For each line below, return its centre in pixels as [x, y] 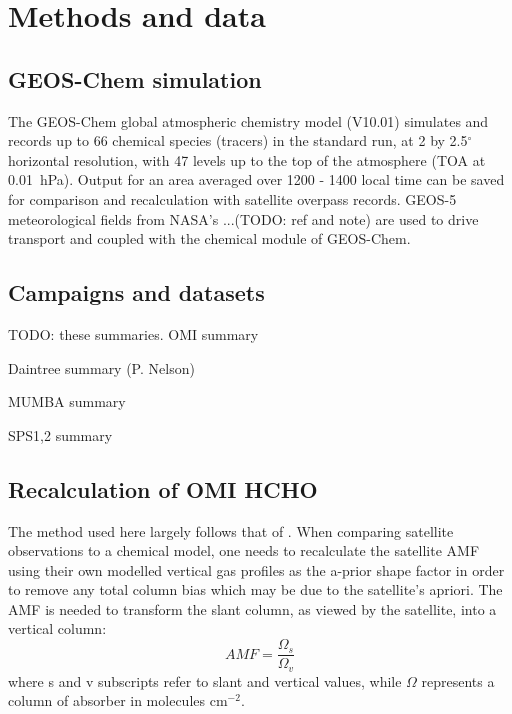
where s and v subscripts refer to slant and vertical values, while [205, 680]
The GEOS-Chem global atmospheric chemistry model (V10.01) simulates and [248, 120]
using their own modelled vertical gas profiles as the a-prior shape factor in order [256, 569]
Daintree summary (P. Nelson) [101, 367]
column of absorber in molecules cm [118, 700]
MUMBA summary [67, 401]
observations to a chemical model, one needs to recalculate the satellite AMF [244, 550]
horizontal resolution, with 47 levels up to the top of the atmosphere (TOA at [247, 159]
